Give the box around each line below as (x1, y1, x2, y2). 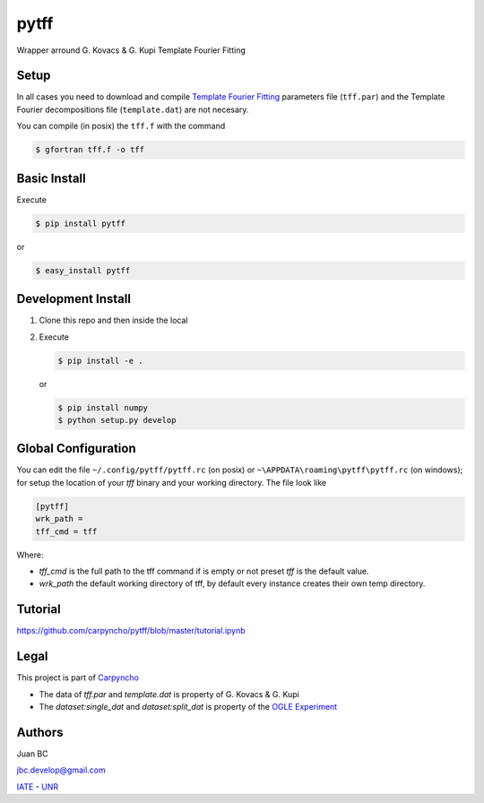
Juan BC (16, 748, 48, 759)
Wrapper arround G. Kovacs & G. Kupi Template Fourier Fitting (16, 45, 246, 56)
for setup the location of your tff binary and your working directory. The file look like (16, 477, 327, 488)
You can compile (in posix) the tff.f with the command (16, 121, 226, 132)
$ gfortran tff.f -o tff (35, 144, 145, 155)
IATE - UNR (16, 781, 58, 792)
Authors (16, 724, 64, 739)
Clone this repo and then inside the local (39, 315, 188, 326)
